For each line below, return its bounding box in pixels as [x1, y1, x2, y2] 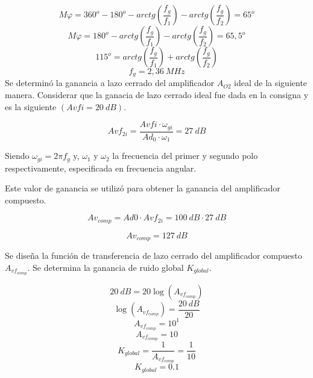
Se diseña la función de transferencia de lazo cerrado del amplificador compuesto [5, 249, 302, 262]
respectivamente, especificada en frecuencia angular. [5, 161, 197, 174]
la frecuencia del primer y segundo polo [112, 149, 258, 162]
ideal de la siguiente [234, 76, 308, 89]
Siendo [5, 149, 30, 162]
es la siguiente [5, 100, 57, 113]
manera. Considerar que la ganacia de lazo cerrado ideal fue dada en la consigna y [5, 88, 309, 101]
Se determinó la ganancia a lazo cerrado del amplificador [5, 76, 215, 89]
